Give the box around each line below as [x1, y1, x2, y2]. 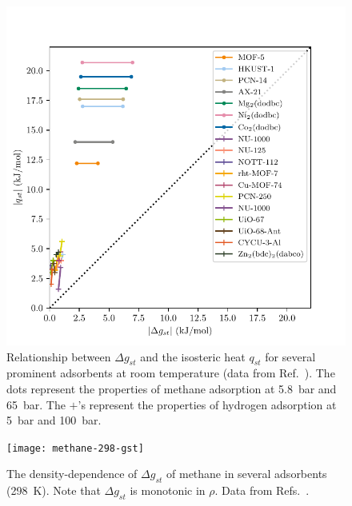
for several [265, 348, 316, 365]
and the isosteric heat [140, 348, 246, 365]
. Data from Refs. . [214, 482, 310, 499]
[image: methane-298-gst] [6, 442, 144, 454]
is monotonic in [130, 482, 206, 499]
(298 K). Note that [6, 482, 101, 499]
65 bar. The [6, 396, 66, 412]
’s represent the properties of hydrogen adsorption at [78, 396, 337, 412]
